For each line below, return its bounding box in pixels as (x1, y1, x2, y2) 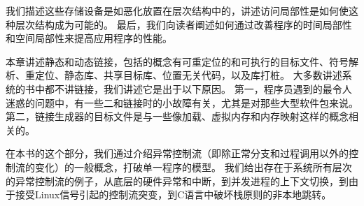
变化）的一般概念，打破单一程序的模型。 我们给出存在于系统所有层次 (34, 159, 352, 174)
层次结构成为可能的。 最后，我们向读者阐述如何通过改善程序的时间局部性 (15, 17, 352, 31)
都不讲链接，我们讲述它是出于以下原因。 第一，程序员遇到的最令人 (44, 81, 352, 96)
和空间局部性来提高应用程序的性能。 (6, 31, 172, 45)
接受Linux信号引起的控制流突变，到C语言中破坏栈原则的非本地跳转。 (15, 187, 332, 202)
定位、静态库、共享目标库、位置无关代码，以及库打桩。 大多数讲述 (34, 68, 342, 82)
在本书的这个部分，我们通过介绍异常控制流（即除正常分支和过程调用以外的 (6, 146, 349, 161)
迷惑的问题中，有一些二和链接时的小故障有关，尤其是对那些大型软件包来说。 (6, 95, 358, 110)
